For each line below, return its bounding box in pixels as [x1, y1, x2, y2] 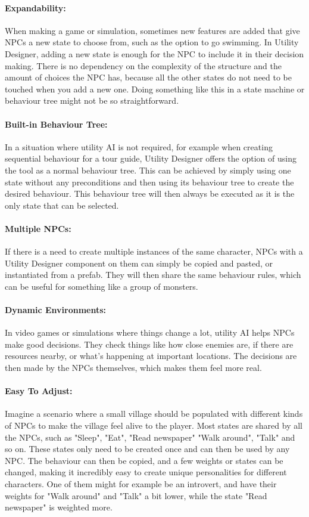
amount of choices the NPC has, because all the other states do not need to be [5, 71, 292, 83]
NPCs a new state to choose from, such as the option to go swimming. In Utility [5, 36, 299, 48]
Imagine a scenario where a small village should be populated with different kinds [5, 407, 303, 420]
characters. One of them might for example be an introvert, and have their [5, 478, 277, 490]
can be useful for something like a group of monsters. [5, 280, 198, 292]
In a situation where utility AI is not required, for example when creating [5, 140, 273, 153]
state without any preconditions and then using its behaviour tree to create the [5, 175, 294, 188]
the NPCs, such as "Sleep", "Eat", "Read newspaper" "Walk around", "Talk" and [5, 431, 295, 443]
